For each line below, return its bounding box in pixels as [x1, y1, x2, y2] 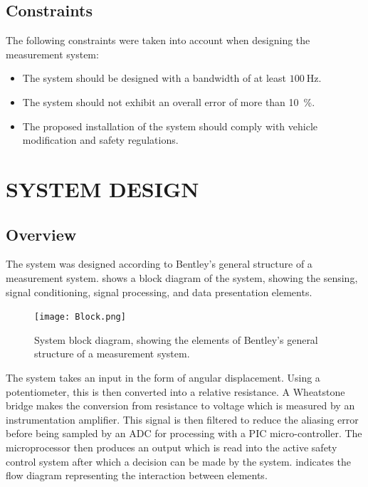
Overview [6, 223, 77, 245]
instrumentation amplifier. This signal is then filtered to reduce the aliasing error [6, 412, 359, 426]
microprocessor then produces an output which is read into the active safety [6, 439, 337, 454]
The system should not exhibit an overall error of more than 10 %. [22, 94, 315, 109]
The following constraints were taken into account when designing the [6, 33, 310, 48]
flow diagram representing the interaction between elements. [6, 468, 268, 483]
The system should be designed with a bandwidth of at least [22, 70, 287, 85]
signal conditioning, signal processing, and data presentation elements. [6, 284, 312, 299]
